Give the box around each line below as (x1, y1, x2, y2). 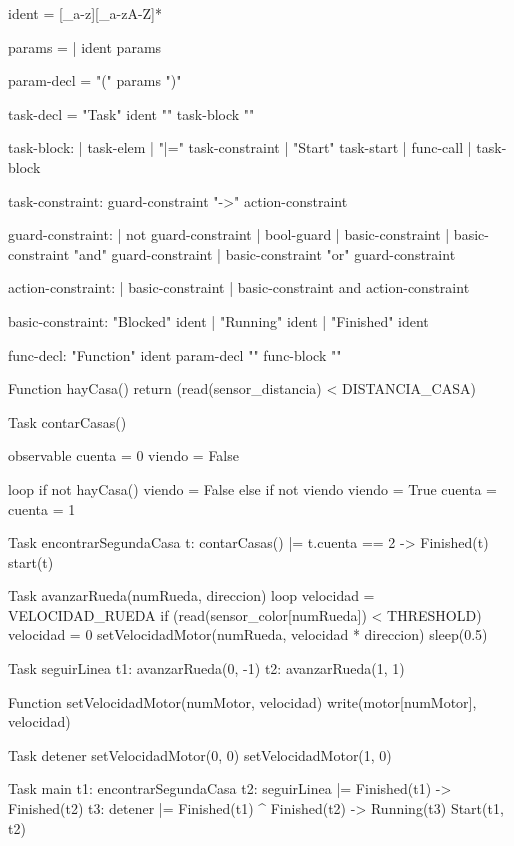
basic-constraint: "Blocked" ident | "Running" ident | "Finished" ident (8, 310, 429, 331)
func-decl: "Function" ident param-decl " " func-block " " (8, 344, 342, 365)
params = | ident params (8, 36, 162, 57)
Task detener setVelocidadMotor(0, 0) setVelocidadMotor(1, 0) (8, 744, 392, 765)
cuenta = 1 (8, 498, 76, 519)
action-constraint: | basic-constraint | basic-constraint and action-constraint (8, 277, 470, 298)
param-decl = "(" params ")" (8, 70, 182, 91)
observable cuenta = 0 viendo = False (8, 445, 239, 466)
